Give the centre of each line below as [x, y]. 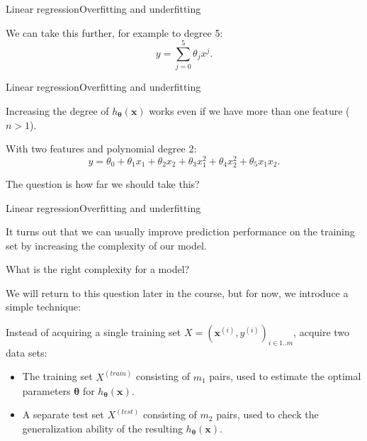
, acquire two [322, 332]
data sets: [27, 352]
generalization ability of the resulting [102, 428]
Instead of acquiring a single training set [94, 332]
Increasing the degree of [57, 110]
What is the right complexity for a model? [98, 269]
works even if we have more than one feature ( [249, 110]
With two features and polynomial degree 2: [101, 149]
